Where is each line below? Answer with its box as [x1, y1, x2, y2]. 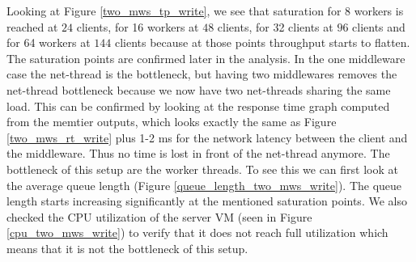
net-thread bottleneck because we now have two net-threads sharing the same [6, 81, 391, 98]
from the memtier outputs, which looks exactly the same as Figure [6, 113, 337, 130]
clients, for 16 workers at [76, 18, 199, 35]
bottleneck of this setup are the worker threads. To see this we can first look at [6, 160, 398, 177]
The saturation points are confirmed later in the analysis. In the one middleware [6, 49, 405, 66]
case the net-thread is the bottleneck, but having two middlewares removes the [6, 65, 397, 82]
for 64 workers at [6, 34, 91, 51]
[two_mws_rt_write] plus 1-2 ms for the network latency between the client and [6, 129, 408, 146]
